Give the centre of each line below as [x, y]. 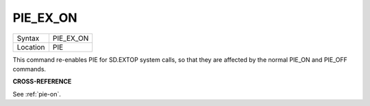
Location [31, 47]
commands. [29, 69]
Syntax [28, 38]
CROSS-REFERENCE [42, 82]
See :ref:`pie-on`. [37, 94]
